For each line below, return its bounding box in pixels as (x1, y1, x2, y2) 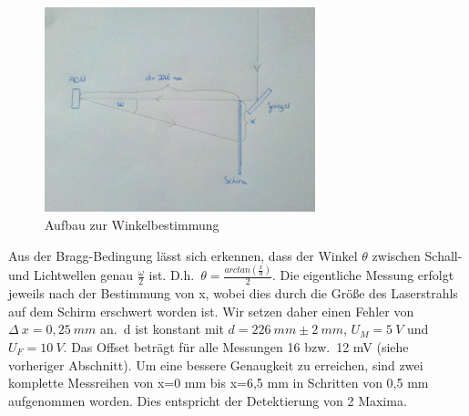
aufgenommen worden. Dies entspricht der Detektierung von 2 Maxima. (8, 390, 407, 410)
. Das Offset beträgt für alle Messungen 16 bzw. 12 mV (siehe (63, 338, 409, 357)
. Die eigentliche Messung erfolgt (272, 265, 454, 285)
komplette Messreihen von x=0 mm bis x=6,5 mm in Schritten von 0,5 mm (8, 373, 429, 392)
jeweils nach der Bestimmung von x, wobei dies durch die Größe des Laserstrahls (8, 284, 458, 303)
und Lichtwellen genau (8, 265, 134, 285)
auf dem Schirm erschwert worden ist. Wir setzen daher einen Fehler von (8, 301, 414, 320)
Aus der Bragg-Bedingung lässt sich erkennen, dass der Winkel (8, 245, 358, 265)
